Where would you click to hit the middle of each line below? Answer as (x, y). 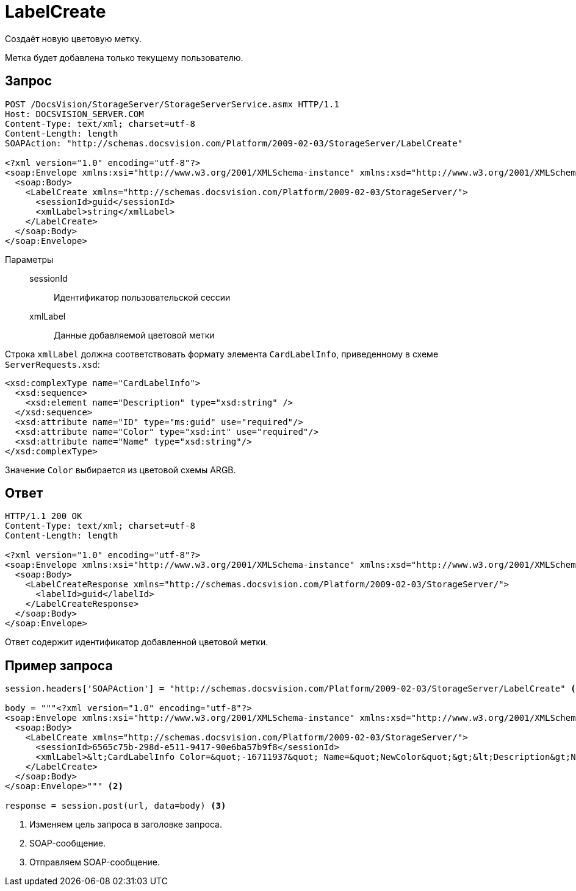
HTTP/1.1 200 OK (44, 516)
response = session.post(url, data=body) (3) (116, 806)
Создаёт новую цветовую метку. (73, 38)
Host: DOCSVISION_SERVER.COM (74, 114)
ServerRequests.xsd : (52, 364)
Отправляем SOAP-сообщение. (95, 862)
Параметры (29, 259)
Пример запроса (59, 665)
